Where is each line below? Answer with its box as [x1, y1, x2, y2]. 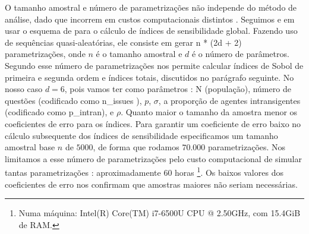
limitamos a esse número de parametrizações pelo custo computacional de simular [5, 152, 302, 165]
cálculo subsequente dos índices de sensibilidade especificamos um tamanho [5, 129, 278, 141]
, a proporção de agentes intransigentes [158, 94, 301, 106]
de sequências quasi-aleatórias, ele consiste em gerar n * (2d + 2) [5, 36, 242, 48]
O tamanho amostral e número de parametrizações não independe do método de [5, 1, 297, 13]
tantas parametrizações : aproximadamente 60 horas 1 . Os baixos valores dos [5, 165, 283, 178]
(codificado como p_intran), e [5, 106, 114, 118]
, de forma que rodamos [93, 141, 179, 153]
